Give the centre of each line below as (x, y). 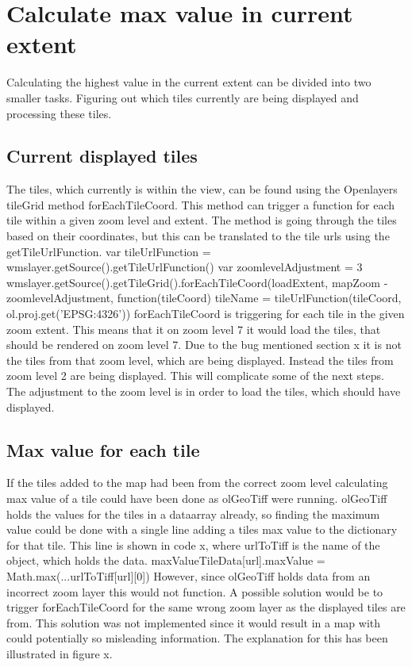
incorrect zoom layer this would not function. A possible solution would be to (195, 591)
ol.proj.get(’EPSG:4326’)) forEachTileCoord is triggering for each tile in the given (206, 314)
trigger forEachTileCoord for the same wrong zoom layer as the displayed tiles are (206, 607)
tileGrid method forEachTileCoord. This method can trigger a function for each (201, 204)
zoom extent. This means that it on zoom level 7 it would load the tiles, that (194, 329)
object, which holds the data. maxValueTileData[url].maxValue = (166, 560)
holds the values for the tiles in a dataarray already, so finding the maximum (193, 514)
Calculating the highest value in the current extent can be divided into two (189, 82)
